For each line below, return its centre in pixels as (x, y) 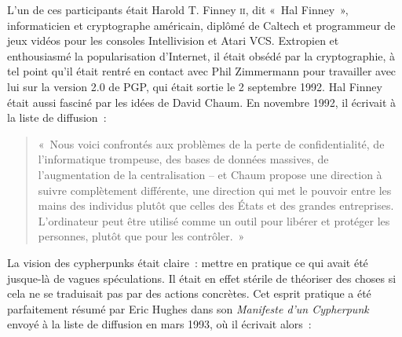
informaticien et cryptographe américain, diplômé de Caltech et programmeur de (201, 25)
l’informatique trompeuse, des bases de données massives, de (183, 159)
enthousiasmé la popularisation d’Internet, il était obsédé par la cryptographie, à (201, 55)
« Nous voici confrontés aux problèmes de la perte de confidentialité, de (211, 143)
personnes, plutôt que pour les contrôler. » (141, 236)
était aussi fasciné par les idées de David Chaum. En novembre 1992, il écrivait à (202, 102)
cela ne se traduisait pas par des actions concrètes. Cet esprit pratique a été (189, 293)
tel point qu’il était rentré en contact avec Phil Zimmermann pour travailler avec (202, 71)
